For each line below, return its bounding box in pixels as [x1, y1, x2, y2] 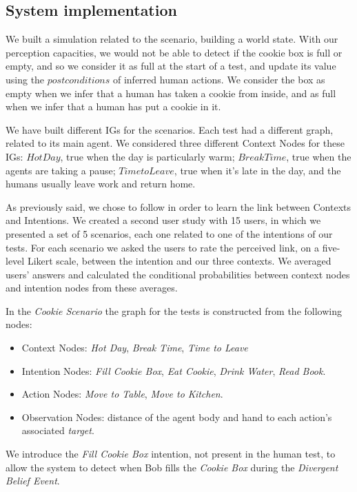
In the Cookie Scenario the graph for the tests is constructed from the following [6, 303, 342, 318]
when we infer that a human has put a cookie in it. [6, 99, 221, 114]
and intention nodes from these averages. [6, 280, 178, 295]
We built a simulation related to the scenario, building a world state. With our [6, 32, 338, 46]
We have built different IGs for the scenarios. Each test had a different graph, [6, 122, 334, 136]
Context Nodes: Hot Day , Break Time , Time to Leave [21, 340, 248, 355]
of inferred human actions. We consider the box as [112, 72, 325, 86]
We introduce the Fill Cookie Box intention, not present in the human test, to [6, 447, 336, 461]
